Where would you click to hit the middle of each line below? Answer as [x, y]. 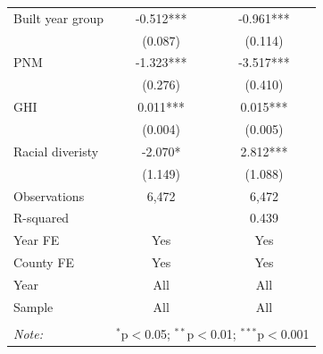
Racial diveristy [56, 151]
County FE [44, 262]
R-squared [41, 218]
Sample [33, 306]
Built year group [59, 17]
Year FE [37, 240]
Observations [49, 195]
